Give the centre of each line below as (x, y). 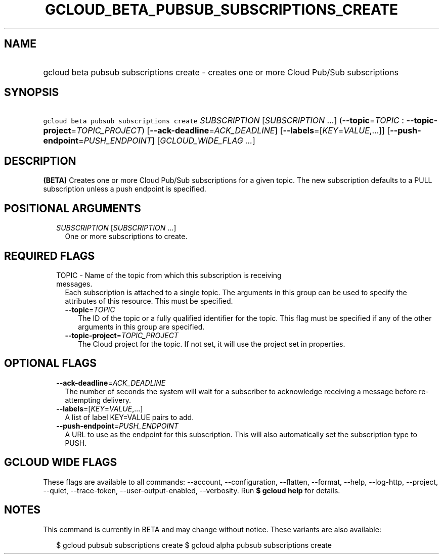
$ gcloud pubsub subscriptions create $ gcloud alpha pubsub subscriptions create (194, 545)
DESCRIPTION (40, 161)
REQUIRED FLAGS (50, 256)
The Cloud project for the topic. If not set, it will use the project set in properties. (212, 344)
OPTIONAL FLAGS (50, 363)
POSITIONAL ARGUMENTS (73, 208)
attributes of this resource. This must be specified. (149, 301)
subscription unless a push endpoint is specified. (125, 189)
